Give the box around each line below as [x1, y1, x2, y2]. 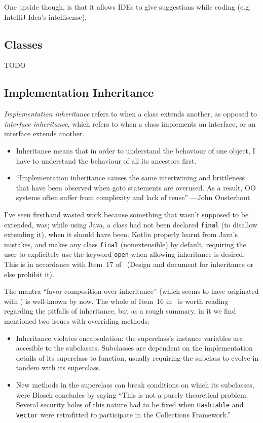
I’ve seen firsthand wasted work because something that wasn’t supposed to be [4, 209, 249, 219]
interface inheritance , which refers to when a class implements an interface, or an [4, 118, 256, 129]
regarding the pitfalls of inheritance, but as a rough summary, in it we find [4, 305, 236, 316]
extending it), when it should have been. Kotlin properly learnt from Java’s [4, 229, 238, 240]
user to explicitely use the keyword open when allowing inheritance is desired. [4, 249, 245, 259]
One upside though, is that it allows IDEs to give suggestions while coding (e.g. [4, 2, 251, 12]
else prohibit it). [4, 268, 54, 279]
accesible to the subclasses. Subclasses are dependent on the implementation [16, 342, 253, 353]
